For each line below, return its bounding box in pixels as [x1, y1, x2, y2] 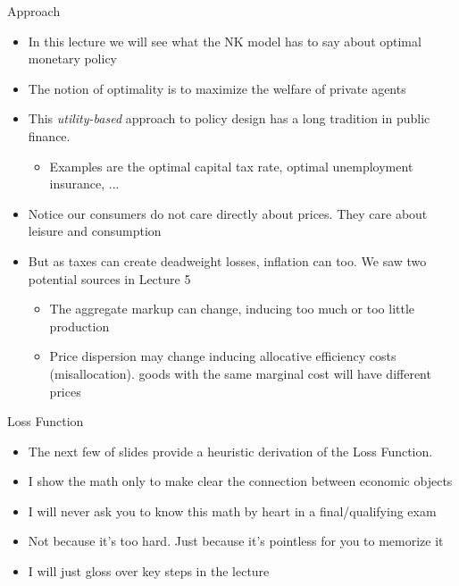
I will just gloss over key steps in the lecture [28, 562, 270, 581]
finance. [28, 126, 71, 145]
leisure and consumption [28, 222, 162, 240]
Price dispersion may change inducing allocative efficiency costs [49, 347, 396, 365]
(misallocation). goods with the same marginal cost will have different [49, 364, 431, 382]
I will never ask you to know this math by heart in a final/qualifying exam [28, 501, 437, 520]
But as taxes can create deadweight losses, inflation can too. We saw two [28, 251, 427, 270]
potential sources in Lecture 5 [28, 269, 191, 288]
